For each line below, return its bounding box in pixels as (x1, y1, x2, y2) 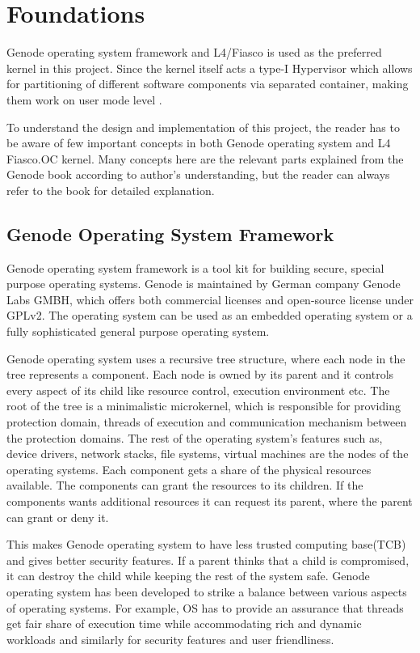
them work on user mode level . (6, 91, 162, 108)
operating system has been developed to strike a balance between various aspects (6, 583, 407, 600)
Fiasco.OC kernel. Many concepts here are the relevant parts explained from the (6, 150, 404, 167)
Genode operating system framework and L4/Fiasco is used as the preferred (6, 44, 382, 61)
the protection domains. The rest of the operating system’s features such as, (6, 429, 383, 446)
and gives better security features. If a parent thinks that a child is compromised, (6, 551, 409, 568)
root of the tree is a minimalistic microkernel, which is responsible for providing (6, 397, 401, 414)
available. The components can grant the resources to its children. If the (6, 477, 363, 494)
